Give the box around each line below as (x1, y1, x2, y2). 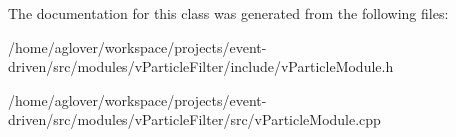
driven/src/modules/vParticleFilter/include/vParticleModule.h (8, 56, 394, 77)
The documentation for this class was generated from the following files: (8, 3, 449, 23)
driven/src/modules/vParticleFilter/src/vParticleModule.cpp (8, 109, 381, 130)
